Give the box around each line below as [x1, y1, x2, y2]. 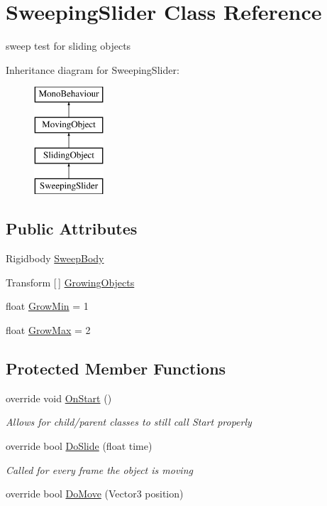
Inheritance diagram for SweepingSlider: [6, 62, 179, 77]
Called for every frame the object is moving [6, 462, 193, 477]
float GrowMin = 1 [6, 298, 89, 313]
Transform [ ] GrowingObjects [6, 274, 135, 289]
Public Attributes [6, 217, 138, 239]
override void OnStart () [6, 390, 112, 405]
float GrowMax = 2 [6, 323, 91, 338]
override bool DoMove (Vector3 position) [6, 486, 184, 501]
